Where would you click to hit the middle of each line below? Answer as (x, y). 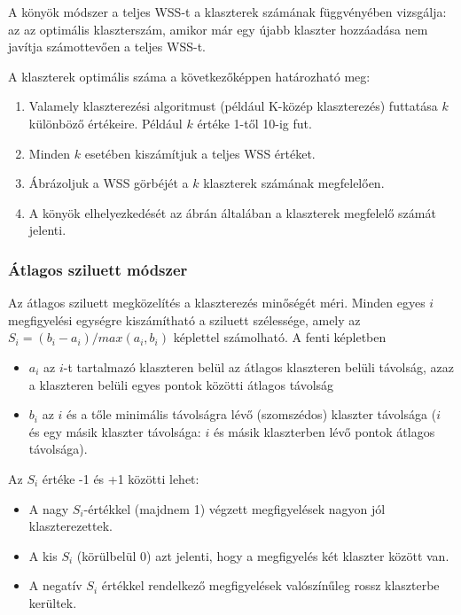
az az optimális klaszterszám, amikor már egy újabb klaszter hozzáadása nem (218, 29)
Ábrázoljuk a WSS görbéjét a (109, 183)
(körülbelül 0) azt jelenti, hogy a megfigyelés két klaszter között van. (263, 555)
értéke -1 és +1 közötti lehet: (121, 478)
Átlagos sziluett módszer (98, 269)
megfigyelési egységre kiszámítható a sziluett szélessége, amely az (184, 319)
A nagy (49, 508)
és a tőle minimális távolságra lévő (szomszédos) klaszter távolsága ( (252, 414)
